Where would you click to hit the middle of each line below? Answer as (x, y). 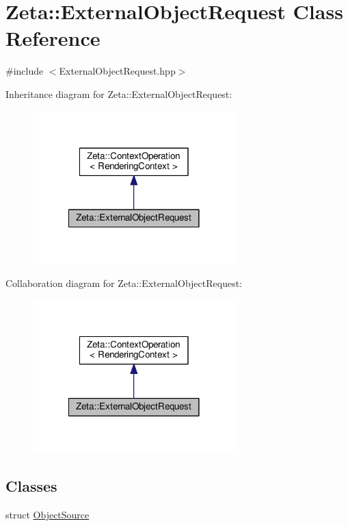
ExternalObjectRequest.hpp (117, 71)
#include (25, 71)
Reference (53, 38)
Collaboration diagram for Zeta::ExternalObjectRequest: (124, 283)
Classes (31, 486)
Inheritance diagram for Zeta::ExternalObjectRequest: (119, 93)
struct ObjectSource (48, 514)
